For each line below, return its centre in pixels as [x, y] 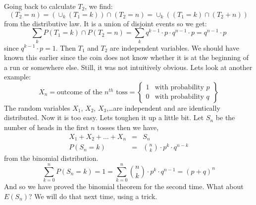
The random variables [37, 107]
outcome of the [80, 92]
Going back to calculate [40, 6]
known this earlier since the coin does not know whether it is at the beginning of [126, 57]
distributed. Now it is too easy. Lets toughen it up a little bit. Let [104, 117]
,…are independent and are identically [163, 107]
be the [225, 117]
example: [18, 77]
